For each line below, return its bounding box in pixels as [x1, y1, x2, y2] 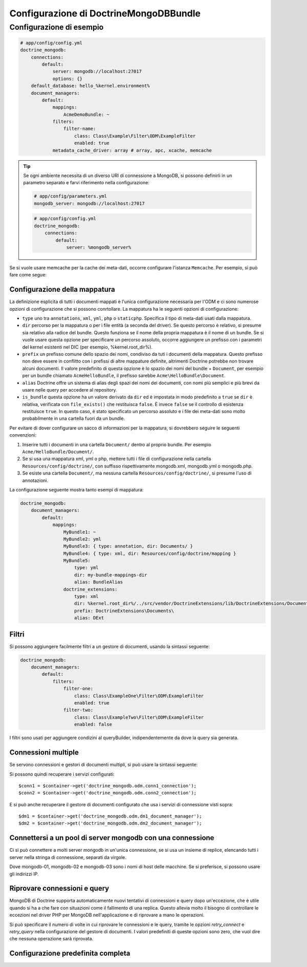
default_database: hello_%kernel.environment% [31, 83, 150, 89]
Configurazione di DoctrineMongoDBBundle [9, 8, 201, 19]
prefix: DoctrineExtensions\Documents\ [74, 608, 174, 614]
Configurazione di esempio [9, 23, 104, 32]
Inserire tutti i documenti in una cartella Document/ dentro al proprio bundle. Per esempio [22, 441, 212, 447]
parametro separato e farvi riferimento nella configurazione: [23, 180, 149, 186]
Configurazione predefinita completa [9, 949, 130, 958]
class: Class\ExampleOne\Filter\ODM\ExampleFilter [74, 693, 204, 699]
